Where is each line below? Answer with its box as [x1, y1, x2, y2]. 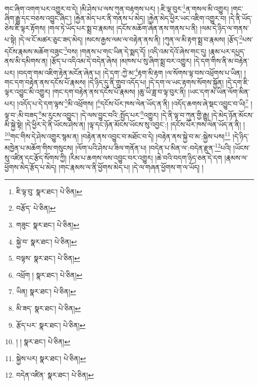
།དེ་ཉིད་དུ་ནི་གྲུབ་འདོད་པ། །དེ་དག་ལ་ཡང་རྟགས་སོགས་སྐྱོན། [88, 77, 224, 87]
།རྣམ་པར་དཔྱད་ [208, 46, 246, 56]
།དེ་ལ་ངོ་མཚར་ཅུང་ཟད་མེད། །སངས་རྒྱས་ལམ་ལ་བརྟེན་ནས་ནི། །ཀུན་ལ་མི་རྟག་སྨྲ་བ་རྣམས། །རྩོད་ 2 [18, 33, 243, 45]
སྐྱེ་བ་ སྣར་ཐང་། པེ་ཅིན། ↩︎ [16, 236, 77, 246]
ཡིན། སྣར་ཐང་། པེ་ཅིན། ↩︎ [16, 286, 76, 297]
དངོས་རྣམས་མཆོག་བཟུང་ [4, 46, 64, 56]
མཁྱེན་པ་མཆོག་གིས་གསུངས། [4, 142, 73, 153]
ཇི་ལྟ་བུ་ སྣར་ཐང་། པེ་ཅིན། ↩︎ [16, 186, 83, 196]
